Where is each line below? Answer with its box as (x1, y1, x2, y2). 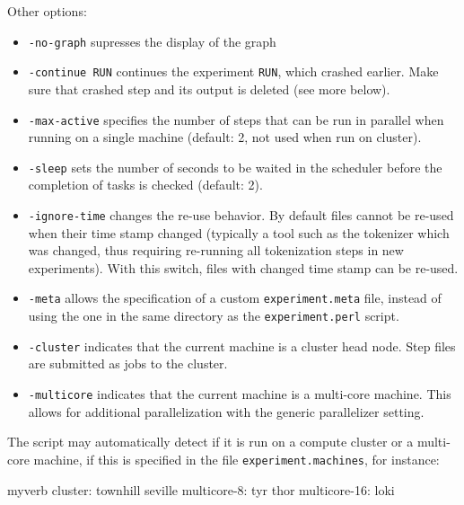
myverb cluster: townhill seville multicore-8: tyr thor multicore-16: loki (7, 480, 395, 499)
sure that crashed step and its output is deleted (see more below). (28, 79, 390, 98)
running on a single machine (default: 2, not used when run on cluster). (28, 128, 422, 146)
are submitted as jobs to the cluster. (28, 354, 228, 373)
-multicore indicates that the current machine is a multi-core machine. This (28, 385, 451, 403)
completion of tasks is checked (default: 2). (28, 175, 263, 194)
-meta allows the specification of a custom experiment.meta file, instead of (28, 288, 442, 307)
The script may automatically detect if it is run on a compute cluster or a (7, 432, 414, 451)
